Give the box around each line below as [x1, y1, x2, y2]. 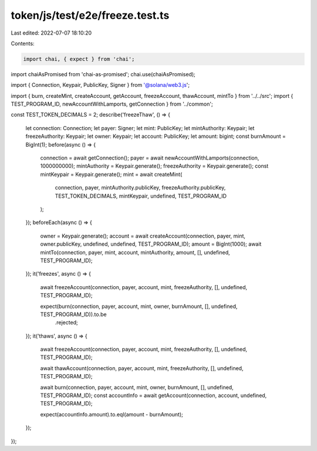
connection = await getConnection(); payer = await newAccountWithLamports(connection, [40, 154, 259, 161]
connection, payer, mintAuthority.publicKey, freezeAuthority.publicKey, [55, 184, 226, 191]
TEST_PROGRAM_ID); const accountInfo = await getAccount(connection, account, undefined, [40, 392, 267, 399]
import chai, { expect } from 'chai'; [23, 56, 135, 62]
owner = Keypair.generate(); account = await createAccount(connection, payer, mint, [40, 232, 246, 239]
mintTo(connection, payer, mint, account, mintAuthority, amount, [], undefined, [40, 249, 230, 256]
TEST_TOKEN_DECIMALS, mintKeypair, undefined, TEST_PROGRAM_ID [55, 192, 227, 199]
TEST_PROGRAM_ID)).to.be [40, 311, 107, 318]
